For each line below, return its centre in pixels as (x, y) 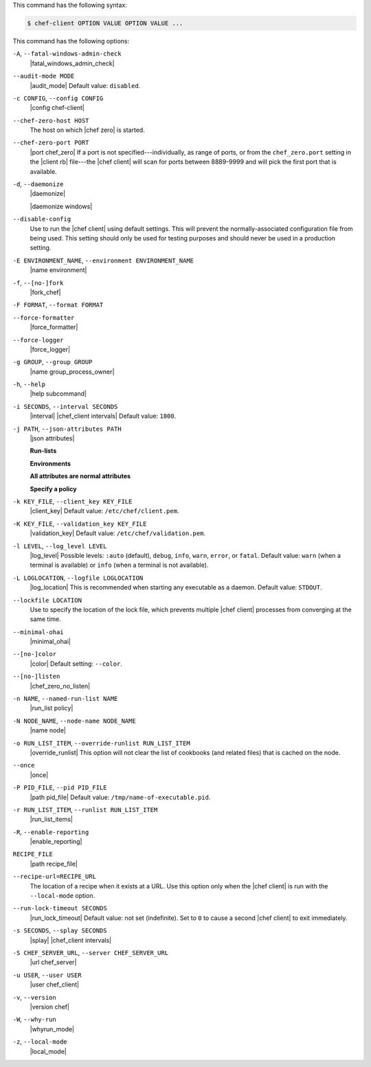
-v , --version (34, 997)
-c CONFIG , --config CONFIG (58, 98)
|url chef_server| (53, 963)
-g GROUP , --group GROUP (53, 362)
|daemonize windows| (61, 206)
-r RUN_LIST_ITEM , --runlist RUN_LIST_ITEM (85, 809)
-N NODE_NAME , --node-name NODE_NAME (75, 721)
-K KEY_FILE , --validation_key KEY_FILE (80, 524)
